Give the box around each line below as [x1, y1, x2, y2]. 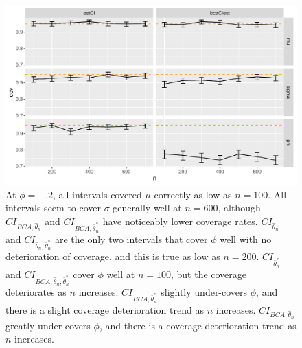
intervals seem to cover [5, 200, 102, 215]
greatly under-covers [5, 318, 91, 332]
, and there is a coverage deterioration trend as [99, 318, 297, 332]
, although [218, 200, 261, 215]
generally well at [113, 200, 182, 215]
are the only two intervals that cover [54, 231, 208, 246]
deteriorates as [5, 284, 67, 299]
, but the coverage [170, 267, 247, 281]
